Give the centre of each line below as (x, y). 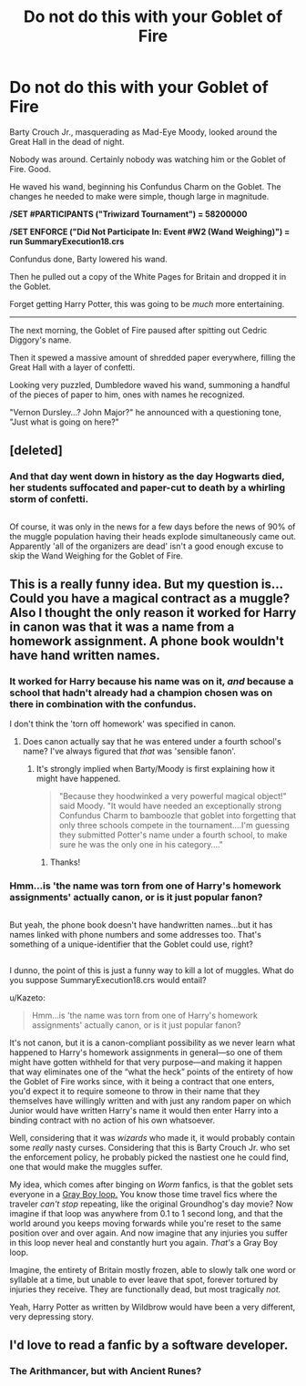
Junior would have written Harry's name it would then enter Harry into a (144, 1111)
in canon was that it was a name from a (122, 627)
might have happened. (78, 779)
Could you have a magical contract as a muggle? (150, 599)
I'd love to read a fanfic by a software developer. (149, 1345)
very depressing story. (51, 1317)
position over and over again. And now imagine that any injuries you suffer (149, 1233)
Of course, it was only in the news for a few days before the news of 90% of (153, 527)
